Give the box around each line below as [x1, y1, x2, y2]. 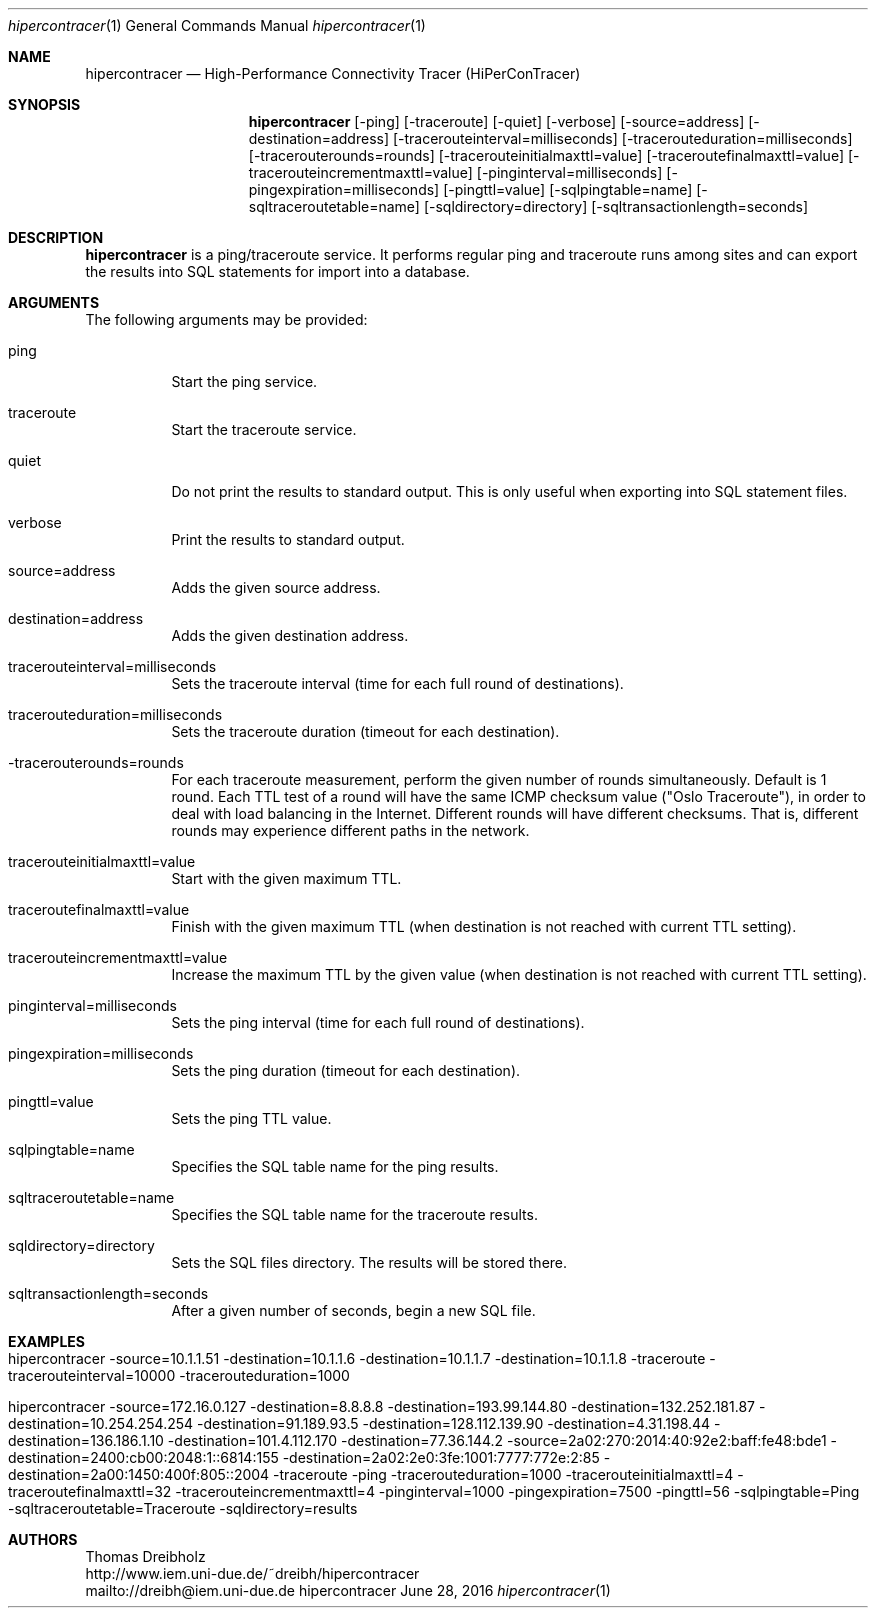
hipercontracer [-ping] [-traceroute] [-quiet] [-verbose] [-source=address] [248, 113, 745, 130]
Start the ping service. [171, 373, 318, 390]
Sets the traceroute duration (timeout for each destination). [171, 723, 560, 740]
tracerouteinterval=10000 [8, 1367, 176, 1384]
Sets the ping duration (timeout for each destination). [171, 1062, 521, 1079]
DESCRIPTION [8, 229, 104, 246]
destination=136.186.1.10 [8, 1432, 164, 1449]
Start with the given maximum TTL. [171, 870, 402, 887]
